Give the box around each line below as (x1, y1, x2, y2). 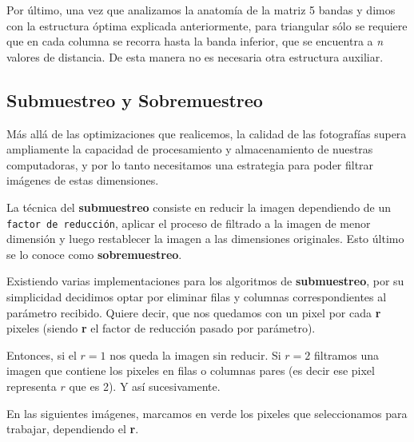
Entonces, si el (6, 346, 77, 363)
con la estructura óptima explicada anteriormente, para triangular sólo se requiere (6, 17, 408, 34)
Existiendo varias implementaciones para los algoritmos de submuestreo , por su (6, 273, 404, 289)
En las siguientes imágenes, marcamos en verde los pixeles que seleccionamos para (6, 404, 408, 421)
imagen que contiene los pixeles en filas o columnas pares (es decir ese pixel (6, 362, 375, 379)
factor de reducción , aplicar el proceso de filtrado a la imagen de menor (6, 214, 371, 231)
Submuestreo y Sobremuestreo (6, 87, 263, 112)
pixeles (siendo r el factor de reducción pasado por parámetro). (6, 320, 316, 336)
